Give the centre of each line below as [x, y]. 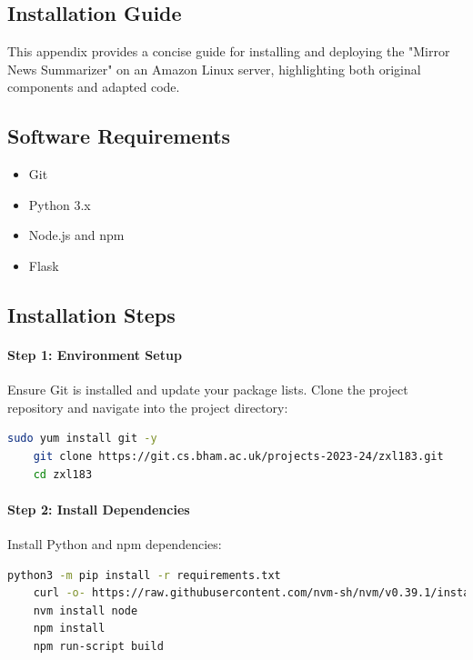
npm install [69, 629]
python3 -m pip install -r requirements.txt [144, 575]
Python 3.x [60, 204]
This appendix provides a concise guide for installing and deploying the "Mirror [229, 51]
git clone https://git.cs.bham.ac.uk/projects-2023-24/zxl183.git [238, 456]
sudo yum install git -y [82, 439]
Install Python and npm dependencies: [115, 543]
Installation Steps [91, 314]
